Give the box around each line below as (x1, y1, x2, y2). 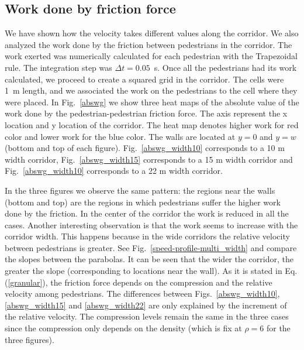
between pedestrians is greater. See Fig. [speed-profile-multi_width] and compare (5, 241, 297, 253)
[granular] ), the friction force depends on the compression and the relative (8, 276, 272, 288)
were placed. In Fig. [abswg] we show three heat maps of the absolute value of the (5, 95, 299, 108)
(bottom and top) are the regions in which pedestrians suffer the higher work (5, 195, 281, 208)
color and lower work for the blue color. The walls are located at (5, 130, 236, 142)
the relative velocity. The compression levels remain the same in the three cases (5, 310, 289, 322)
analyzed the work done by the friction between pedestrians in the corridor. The (5, 38, 292, 50)
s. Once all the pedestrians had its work (154, 61, 297, 73)
